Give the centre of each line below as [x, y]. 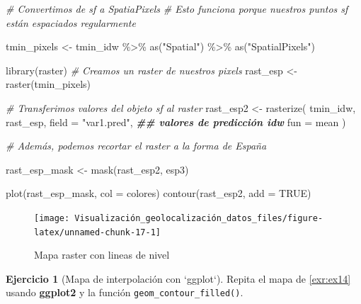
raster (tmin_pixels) [48, 84]
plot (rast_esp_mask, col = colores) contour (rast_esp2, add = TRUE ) [159, 193]
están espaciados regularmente [71, 22]
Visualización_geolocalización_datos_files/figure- [199, 218]
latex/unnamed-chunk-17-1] [97, 232]
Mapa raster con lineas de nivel [102, 255]
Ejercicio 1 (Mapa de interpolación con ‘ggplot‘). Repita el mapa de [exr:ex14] [178, 278]
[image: [52, 218]
